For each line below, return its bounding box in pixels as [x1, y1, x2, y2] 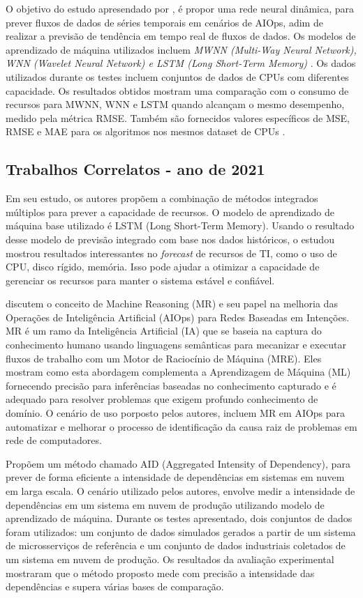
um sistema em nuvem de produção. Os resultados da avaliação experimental [6, 551, 334, 566]
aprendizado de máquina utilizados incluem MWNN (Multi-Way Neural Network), [6, 42, 357, 56]
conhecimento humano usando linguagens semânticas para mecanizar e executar [6, 337, 347, 352]
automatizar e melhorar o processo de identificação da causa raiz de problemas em [6, 419, 357, 434]
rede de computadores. [6, 433, 102, 447]
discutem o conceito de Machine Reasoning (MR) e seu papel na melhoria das [6, 296, 338, 311]
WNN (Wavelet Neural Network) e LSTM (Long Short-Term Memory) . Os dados [6, 56, 356, 70]
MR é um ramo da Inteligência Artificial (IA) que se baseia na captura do [6, 323, 322, 338]
